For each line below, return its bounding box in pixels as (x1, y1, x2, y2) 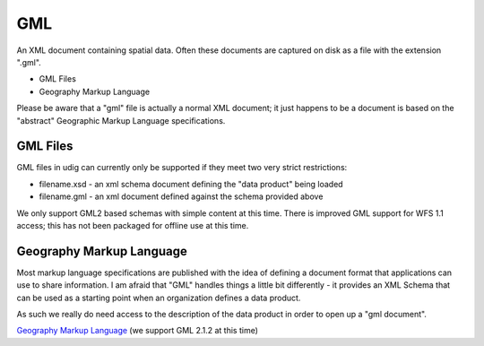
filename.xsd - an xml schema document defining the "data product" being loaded (39, 178, 344, 189)
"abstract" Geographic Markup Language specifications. (16, 115, 226, 125)
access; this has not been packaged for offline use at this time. (16, 220, 249, 230)
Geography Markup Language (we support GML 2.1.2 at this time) (16, 325, 259, 336)
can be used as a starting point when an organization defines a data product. (16, 292, 301, 303)
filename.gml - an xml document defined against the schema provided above (39, 191, 324, 202)
